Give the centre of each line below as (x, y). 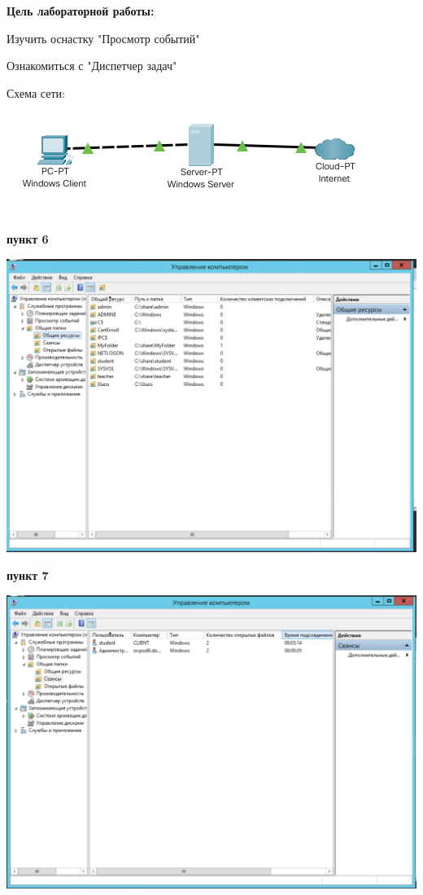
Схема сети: (36, 92)
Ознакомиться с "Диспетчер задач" (92, 66)
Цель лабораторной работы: (81, 11)
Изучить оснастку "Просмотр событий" (103, 38)
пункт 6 (28, 238)
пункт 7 (28, 575)
